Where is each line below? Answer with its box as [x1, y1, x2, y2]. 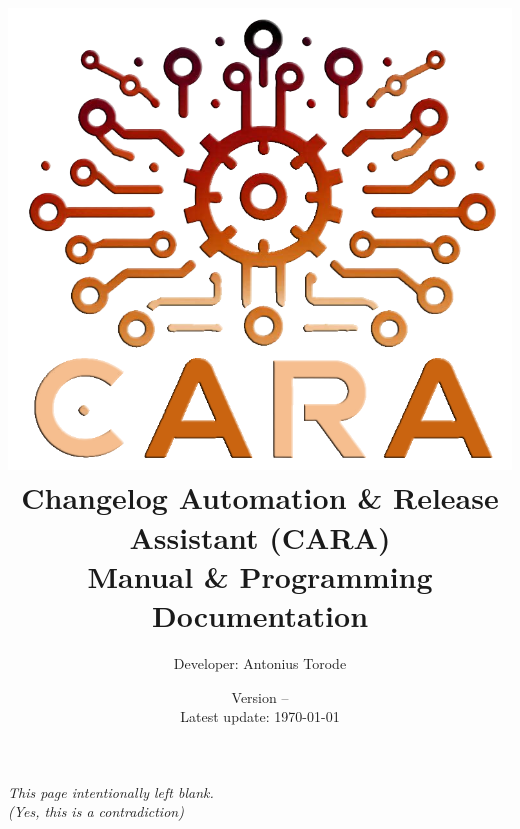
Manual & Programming [87, 555, 433, 596]
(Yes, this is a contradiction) [8, 801, 184, 822]
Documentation [151, 595, 369, 636]
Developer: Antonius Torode [173, 652, 347, 673]
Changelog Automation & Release [21, 477, 499, 518]
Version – [231, 686, 289, 707]
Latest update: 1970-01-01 [180, 706, 340, 727]
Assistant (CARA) [129, 516, 391, 557]
